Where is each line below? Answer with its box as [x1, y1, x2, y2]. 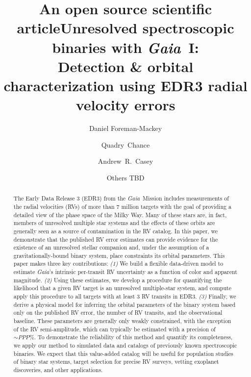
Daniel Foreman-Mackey [89, 123, 162, 133]
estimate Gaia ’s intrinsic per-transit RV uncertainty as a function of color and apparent [13, 268, 237, 276]
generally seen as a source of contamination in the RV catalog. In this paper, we [13, 226, 218, 235]
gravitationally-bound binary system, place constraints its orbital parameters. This [13, 251, 225, 259]
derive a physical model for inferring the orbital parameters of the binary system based [13, 300, 236, 308]
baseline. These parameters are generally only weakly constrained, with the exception [13, 317, 231, 325]
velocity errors [75, 95, 176, 115]
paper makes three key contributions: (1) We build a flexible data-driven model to [13, 259, 224, 268]
